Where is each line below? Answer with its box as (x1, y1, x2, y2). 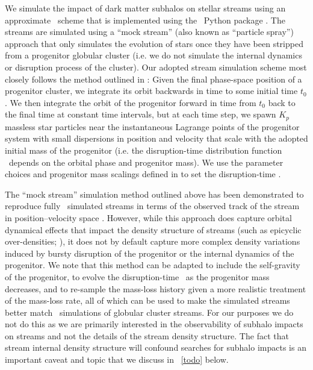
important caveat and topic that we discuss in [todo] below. (5, 353, 229, 366)
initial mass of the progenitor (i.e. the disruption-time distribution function (5, 143, 282, 156)
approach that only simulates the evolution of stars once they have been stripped (5, 37, 303, 49)
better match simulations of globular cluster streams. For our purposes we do (5, 306, 294, 318)
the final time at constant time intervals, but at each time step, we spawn (5, 108, 276, 121)
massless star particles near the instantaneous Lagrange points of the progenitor (5, 120, 300, 133)
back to (268, 96, 296, 108)
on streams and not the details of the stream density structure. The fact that (5, 329, 289, 342)
